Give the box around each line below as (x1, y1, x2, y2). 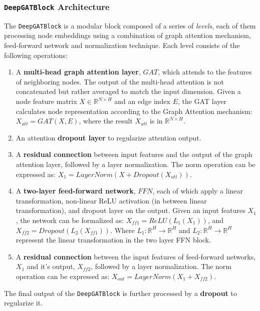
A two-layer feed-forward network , (16, 185, 136, 196)
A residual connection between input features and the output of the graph (16, 149, 252, 159)
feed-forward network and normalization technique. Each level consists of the (4, 40, 240, 50)
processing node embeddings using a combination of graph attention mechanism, (4, 30, 251, 40)
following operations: (4, 49, 68, 60)
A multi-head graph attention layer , (16, 66, 141, 77)
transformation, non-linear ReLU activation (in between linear (16, 195, 207, 205)
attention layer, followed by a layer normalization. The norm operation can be (16, 158, 255, 169)
